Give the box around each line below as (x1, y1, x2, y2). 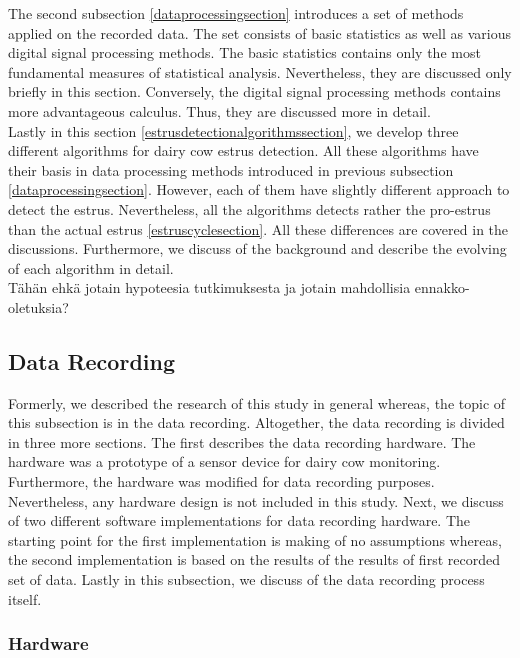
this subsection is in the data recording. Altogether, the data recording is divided (8, 412, 505, 433)
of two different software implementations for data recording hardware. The (8, 510, 471, 531)
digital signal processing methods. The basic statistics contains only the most (8, 42, 481, 63)
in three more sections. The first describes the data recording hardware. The (8, 431, 476, 452)
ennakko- (414, 277, 470, 298)
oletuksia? (8, 296, 69, 317)
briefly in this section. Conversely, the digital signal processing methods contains (8, 81, 501, 102)
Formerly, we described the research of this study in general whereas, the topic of (8, 392, 506, 413)
